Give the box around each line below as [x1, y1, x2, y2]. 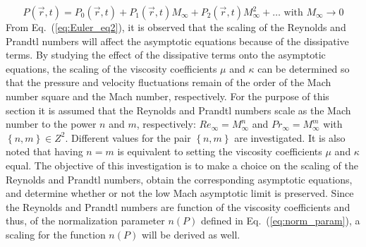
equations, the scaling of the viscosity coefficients [6, 61, 217, 76]
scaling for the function [6, 227, 106, 241]
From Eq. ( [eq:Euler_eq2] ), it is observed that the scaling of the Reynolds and [6, 20, 346, 34]
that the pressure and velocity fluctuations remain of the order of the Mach [6, 75, 331, 90]
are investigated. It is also [234, 130, 346, 145]
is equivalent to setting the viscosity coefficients [117, 144, 322, 159]
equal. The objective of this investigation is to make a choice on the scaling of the [6, 157, 358, 172]
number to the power [6, 116, 97, 131]
